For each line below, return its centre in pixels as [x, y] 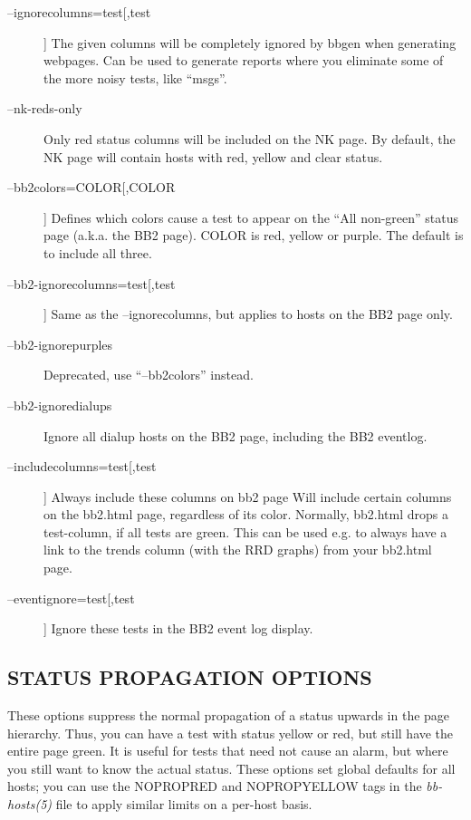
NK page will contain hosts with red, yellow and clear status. [213, 156]
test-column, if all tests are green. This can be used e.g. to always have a [245, 531]
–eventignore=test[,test [71, 598]
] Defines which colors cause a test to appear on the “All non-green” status [251, 217]
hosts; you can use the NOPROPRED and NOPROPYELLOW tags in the [215, 786]
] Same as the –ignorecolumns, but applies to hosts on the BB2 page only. [248, 314]
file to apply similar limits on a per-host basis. [184, 804]
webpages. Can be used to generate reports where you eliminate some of [244, 60]
